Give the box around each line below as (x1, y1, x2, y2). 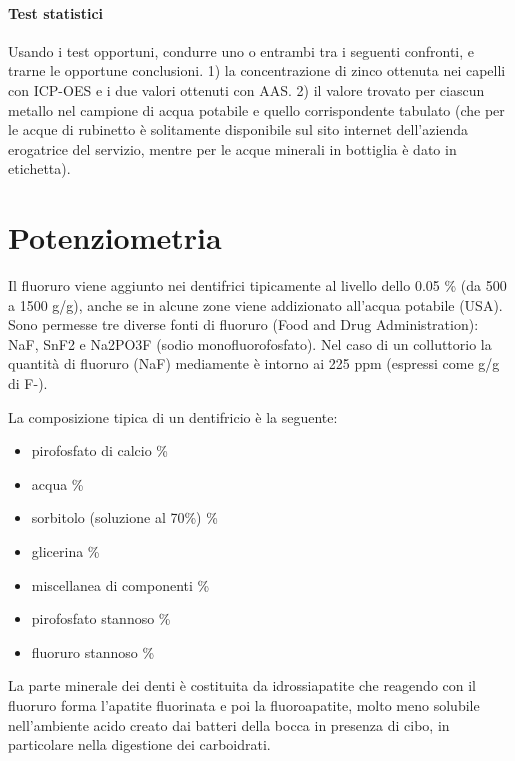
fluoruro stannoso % (31, 641, 155, 662)
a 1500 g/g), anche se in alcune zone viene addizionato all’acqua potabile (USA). (8, 294, 503, 315)
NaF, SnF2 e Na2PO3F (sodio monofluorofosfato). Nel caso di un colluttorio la (8, 333, 492, 354)
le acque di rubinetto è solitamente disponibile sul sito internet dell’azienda (8, 119, 469, 140)
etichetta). (8, 158, 71, 179)
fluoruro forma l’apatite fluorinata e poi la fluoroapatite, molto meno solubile (8, 694, 480, 715)
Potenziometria (8, 217, 222, 258)
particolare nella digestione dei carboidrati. (8, 734, 271, 755)
